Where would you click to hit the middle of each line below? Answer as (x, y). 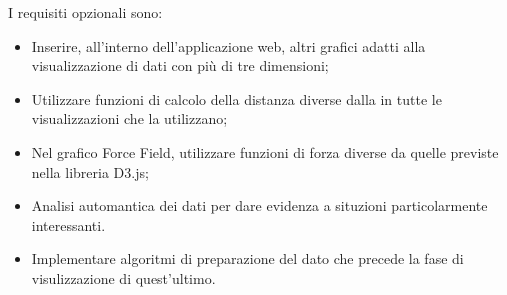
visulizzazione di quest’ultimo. (123, 277)
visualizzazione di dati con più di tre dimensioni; (180, 65)
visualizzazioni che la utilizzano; (129, 118)
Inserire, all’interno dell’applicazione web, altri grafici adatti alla (228, 45)
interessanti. (68, 224)
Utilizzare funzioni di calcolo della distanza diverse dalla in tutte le (236, 98)
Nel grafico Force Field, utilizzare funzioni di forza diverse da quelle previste (265, 151)
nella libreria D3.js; (90, 171)
